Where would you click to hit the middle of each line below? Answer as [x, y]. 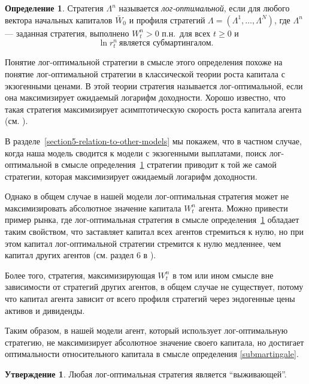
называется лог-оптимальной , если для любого [204, 8]
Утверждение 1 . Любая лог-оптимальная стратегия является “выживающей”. [146, 374]
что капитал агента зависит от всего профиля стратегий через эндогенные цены [150, 299]
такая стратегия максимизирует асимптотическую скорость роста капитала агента [153, 109]
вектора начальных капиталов [59, 19]
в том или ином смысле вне [223, 275]
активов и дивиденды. [45, 310]
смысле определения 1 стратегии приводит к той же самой [169, 164]
